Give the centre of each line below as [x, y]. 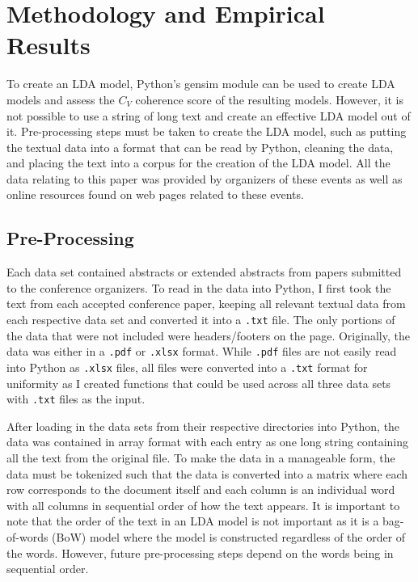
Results [49, 45]
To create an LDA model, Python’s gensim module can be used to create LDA [201, 84]
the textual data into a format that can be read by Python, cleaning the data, [200, 147]
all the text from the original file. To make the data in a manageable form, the [201, 458]
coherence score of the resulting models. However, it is [269, 99]
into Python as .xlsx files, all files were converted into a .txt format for [187, 367]
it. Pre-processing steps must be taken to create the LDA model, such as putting [207, 131]
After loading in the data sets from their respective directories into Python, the [203, 426]
